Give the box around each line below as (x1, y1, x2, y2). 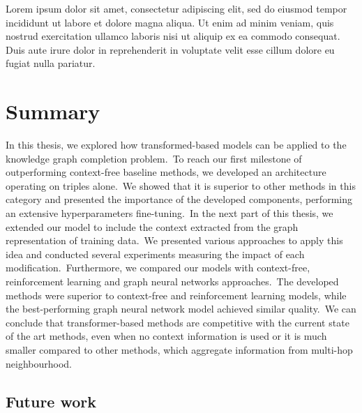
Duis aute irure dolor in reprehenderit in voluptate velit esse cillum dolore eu (6, 42, 335, 57)
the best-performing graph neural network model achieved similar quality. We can (6, 301, 356, 316)
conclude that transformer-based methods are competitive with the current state (6, 315, 349, 329)
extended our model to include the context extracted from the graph (6, 219, 299, 234)
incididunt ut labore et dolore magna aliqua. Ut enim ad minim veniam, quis (6, 15, 334, 29)
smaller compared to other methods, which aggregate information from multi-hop (6, 343, 353, 356)
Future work (6, 390, 97, 412)
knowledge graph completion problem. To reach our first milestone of (6, 151, 302, 165)
